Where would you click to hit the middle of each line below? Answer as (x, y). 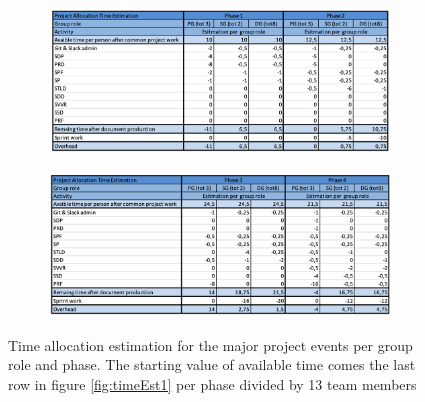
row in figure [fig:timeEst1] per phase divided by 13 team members (212, 383)
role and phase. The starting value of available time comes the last (212, 364)
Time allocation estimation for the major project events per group (210, 344)
